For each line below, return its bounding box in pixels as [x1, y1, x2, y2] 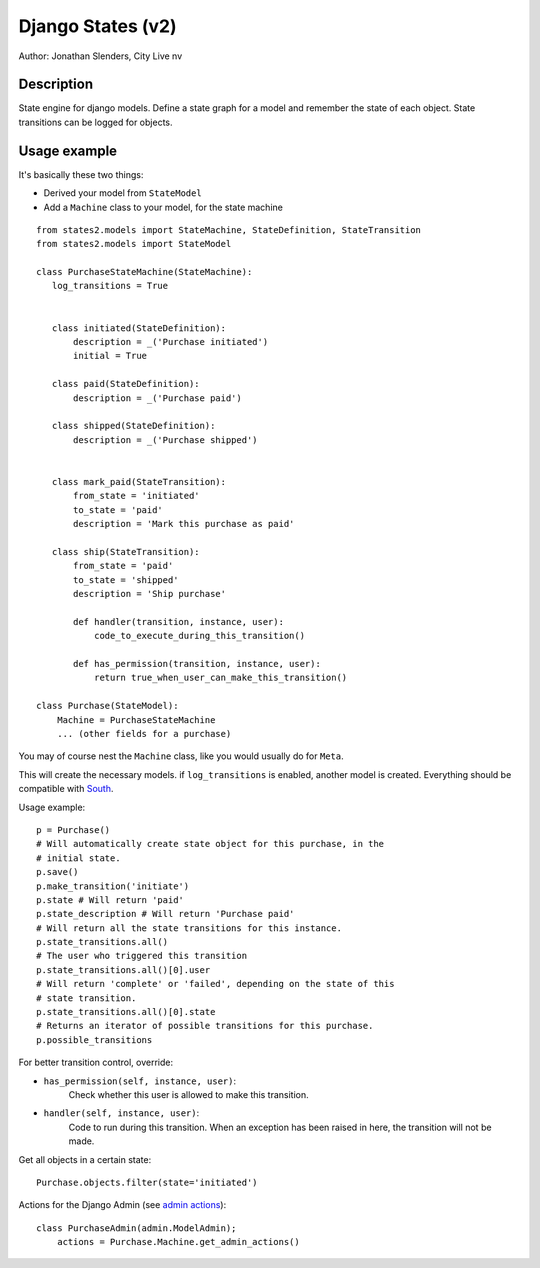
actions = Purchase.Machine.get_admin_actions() [56, 1236, 300, 1248]
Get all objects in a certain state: [18, 1153, 152, 1165]
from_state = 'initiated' [73, 490, 200, 502]
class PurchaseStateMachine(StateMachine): [36, 266, 253, 278]
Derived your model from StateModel [43, 187, 202, 199]
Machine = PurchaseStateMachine [56, 714, 216, 725]
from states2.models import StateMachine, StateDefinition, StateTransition [36, 224, 422, 235]
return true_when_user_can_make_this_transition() [93, 672, 348, 684]
